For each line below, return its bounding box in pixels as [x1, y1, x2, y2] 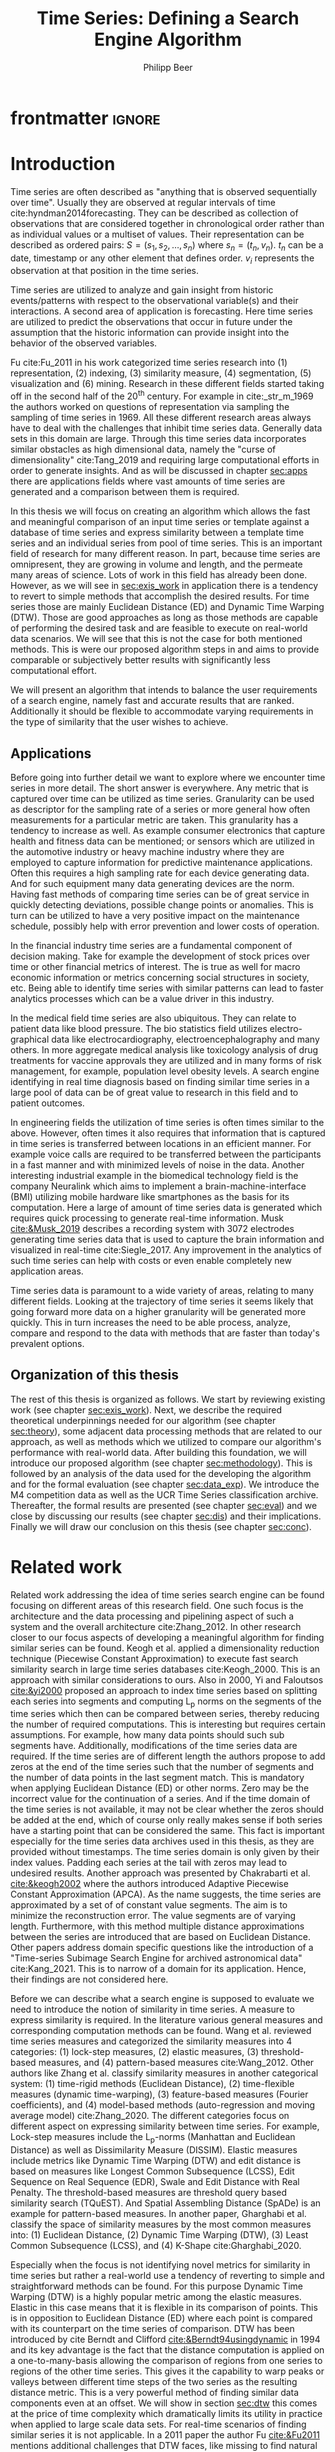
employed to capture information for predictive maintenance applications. [10, 856, 313, 868]
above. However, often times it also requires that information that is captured [10, 1127, 326, 1139]
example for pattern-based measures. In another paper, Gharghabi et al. [10, 2208, 307, 2220]
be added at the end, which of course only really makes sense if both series [10, 1814, 323, 1826]
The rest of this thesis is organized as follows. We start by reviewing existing [10, 1393, 326, 1405]
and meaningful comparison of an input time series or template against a [10, 516, 310, 528]
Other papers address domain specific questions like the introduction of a [10, 1942, 314, 1954]
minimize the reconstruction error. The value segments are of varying [10, 1910, 297, 1922]
